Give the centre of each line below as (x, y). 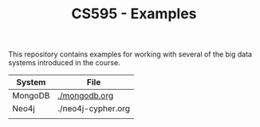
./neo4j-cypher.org (93, 109)
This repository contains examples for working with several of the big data (130, 54)
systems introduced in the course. (65, 63)
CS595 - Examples (134, 14)
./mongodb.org (85, 96)
